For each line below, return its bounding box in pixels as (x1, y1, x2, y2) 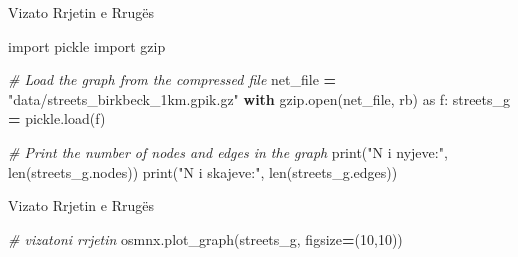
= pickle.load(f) (8, 108, 106, 129)
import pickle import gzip (8, 35, 166, 56)
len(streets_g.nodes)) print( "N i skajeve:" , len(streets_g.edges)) (8, 161, 398, 182)
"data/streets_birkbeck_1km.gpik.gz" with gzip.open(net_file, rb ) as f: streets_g (8, 88, 511, 109)
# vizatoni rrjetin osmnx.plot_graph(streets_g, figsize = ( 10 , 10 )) (8, 228, 403, 249)
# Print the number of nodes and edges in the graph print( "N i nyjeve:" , (8, 141, 448, 162)
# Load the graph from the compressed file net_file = (8, 69, 337, 90)
